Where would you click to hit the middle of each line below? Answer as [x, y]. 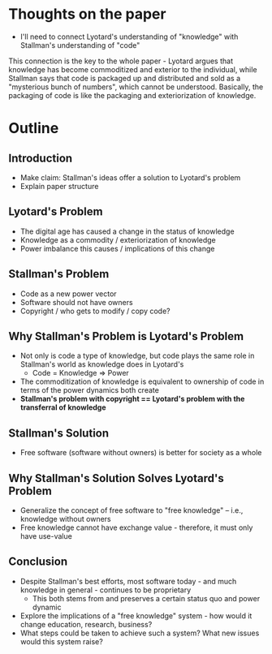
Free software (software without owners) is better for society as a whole [141, 453]
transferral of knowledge [63, 407]
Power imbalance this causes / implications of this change [117, 248]
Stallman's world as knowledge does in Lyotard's [102, 364]
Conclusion [38, 562]
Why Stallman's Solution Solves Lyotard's [117, 478]
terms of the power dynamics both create [90, 390]
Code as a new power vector [68, 294]
